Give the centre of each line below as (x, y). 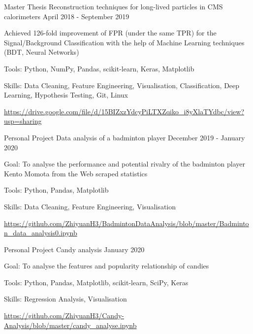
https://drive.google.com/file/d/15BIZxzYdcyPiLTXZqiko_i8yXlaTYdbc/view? (124, 111)
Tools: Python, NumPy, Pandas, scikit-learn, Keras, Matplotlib (99, 68)
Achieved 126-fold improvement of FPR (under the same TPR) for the (110, 33)
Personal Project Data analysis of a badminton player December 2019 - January (125, 137)
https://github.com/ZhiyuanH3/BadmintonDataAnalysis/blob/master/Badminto (126, 223)
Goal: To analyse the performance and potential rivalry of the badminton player (125, 164)
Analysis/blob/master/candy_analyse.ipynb (70, 325)
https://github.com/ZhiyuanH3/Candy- (64, 316)
